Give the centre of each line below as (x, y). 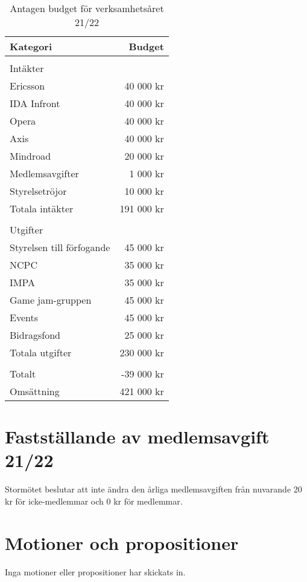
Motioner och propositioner (122, 542)
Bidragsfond (35, 335)
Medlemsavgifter (44, 173)
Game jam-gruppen (51, 300)
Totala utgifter (41, 352)
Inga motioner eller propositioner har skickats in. (95, 571)
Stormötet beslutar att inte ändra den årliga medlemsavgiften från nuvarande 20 (153, 489)
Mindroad (30, 156)
